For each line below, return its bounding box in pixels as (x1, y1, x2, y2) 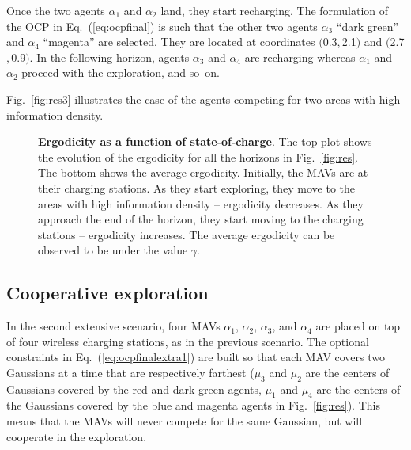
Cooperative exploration (6, 280, 209, 305)
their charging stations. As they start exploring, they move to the (38, 179, 356, 196)
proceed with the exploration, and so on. (21, 64, 220, 81)
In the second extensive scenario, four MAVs (6, 318, 221, 334)
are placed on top (315, 318, 401, 334)
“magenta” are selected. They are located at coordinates (43, 33, 315, 50)
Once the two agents (6, 2, 105, 18)
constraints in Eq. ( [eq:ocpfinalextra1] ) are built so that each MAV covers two (6, 349, 386, 365)
